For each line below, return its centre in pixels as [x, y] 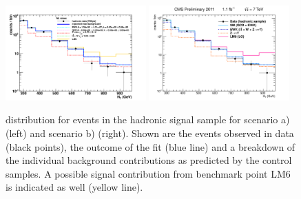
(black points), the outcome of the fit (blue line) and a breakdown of [150, 146]
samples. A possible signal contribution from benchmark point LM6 [148, 173]
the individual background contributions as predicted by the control [149, 160]
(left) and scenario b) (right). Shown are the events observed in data [150, 133]
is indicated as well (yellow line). [74, 187]
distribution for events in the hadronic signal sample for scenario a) [148, 119]
